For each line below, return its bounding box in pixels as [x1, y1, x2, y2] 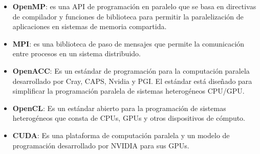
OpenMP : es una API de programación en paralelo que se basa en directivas [12, 1, 256, 11]
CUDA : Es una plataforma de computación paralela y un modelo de [12, 129, 230, 140]
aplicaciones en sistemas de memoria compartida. [12, 21, 167, 32]
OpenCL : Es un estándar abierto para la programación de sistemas [12, 102, 226, 113]
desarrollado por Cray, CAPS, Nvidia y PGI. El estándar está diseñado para [12, 75, 252, 86]
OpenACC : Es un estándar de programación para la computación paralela [12, 65, 250, 76]
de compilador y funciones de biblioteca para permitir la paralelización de [12, 11, 244, 21]
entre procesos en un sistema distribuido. [12, 48, 141, 59]
